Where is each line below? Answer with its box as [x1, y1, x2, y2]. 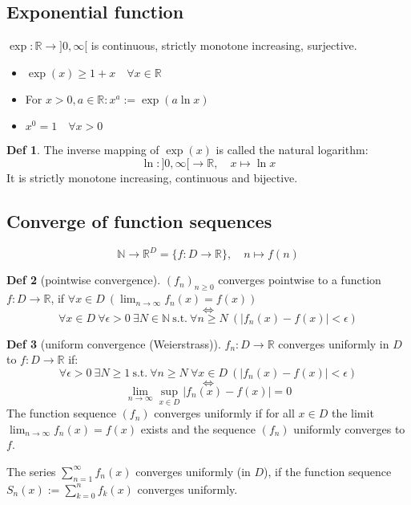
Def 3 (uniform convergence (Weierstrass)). [6, 335, 221, 352]
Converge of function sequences [6, 208, 272, 233]
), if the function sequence [264, 462, 392, 479]
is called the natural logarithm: [216, 141, 369, 158]
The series [6, 462, 56, 479]
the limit [331, 405, 374, 422]
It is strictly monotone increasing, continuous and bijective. [6, 169, 298, 185]
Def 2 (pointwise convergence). [6, 271, 161, 288]
